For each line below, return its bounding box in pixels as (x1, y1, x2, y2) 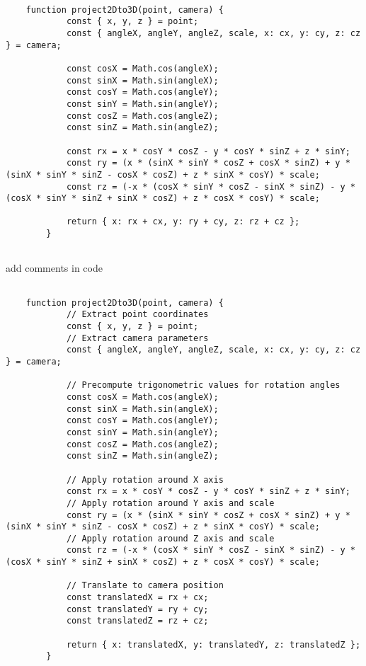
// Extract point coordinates (66, 309, 209, 320)
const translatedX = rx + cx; (66, 592, 209, 603)
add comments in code (6, 260, 103, 275)
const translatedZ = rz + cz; (66, 616, 209, 626)
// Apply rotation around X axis (66, 474, 224, 485)
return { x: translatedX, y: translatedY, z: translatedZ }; (66, 639, 361, 650)
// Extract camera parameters (66, 333, 209, 343)
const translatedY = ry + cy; (66, 604, 209, 614)
